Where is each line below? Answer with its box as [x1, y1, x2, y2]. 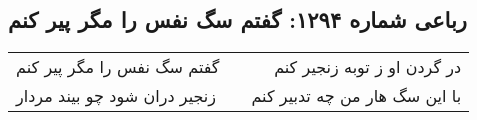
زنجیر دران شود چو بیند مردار [16, 84, 217, 108]
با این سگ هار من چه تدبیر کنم [251, 84, 462, 108]
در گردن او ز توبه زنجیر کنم [274, 55, 462, 79]
